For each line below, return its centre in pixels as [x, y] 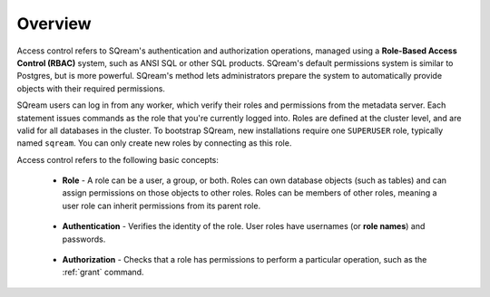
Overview [54, 24]
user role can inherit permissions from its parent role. [162, 206]
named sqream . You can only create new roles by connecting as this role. [154, 143]
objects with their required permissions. [91, 88]
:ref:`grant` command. [103, 273]
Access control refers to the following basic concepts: [118, 159]
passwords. [84, 239]
